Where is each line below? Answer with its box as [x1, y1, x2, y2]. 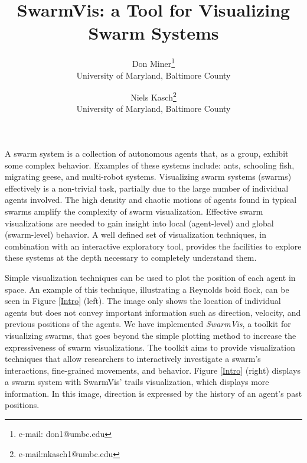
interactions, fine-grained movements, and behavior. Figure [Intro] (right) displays [5, 364, 301, 376]
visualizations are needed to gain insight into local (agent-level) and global [5, 216, 274, 229]
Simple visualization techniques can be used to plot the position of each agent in [5, 271, 296, 283]
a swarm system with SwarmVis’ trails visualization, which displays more [5, 375, 269, 388]
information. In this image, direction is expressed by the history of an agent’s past [5, 387, 302, 399]
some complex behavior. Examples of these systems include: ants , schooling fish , [5, 158, 295, 171]
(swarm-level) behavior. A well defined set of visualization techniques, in [5, 228, 266, 241]
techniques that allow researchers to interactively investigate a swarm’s [5, 352, 261, 365]
